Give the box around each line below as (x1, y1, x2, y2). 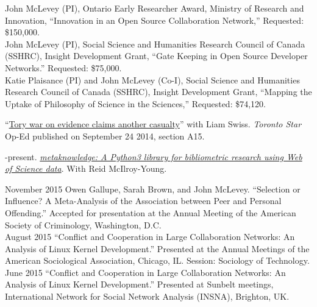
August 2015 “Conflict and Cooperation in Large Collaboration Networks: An (5, 230, 295, 243)
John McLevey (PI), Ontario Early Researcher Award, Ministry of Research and (5, 2, 304, 14)
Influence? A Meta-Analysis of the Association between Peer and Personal (5, 194, 282, 207)
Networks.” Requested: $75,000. (5, 61, 122, 74)
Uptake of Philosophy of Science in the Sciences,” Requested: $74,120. (5, 97, 266, 110)
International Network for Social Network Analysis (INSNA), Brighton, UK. (5, 290, 290, 303)
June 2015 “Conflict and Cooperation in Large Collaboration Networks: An (5, 266, 286, 278)
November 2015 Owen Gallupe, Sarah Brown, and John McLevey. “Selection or (5, 182, 301, 195)
